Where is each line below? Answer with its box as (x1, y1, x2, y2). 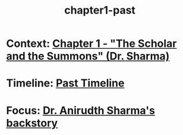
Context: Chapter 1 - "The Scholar (6, 37, 177, 50)
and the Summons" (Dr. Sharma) (6, 50, 170, 63)
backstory (6, 116, 58, 130)
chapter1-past (64, 4, 135, 17)
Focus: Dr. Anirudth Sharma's (6, 104, 156, 117)
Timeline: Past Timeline (6, 76, 125, 90)
